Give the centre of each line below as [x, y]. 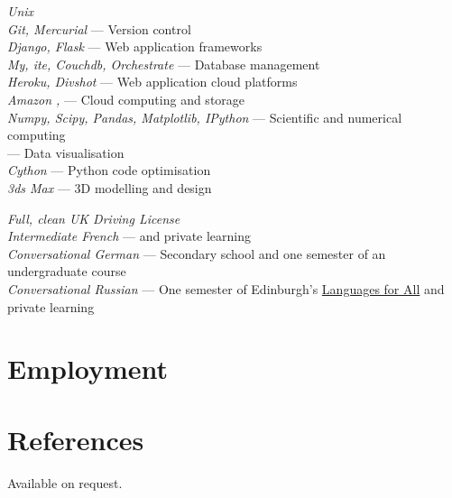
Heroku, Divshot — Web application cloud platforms [152, 82]
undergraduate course [67, 271]
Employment [88, 369]
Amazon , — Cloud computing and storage [126, 99]
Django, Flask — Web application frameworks [135, 46]
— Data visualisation [66, 152]
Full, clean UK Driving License [94, 218]
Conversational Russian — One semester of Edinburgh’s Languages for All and [226, 288]
